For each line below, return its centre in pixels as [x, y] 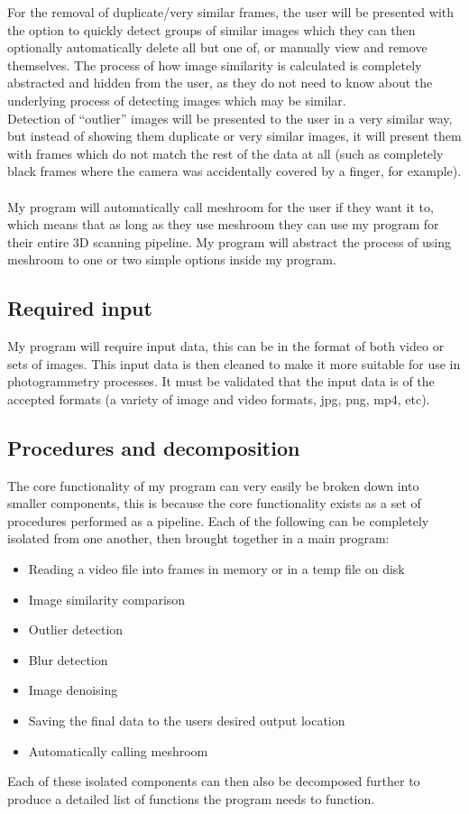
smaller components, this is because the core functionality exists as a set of [214, 503]
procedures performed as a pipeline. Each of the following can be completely [218, 520]
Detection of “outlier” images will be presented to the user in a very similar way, [230, 118]
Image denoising [73, 690]
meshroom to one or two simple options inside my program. [172, 259]
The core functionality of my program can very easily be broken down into [213, 485]
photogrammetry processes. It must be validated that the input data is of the [221, 381]
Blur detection [68, 659]
